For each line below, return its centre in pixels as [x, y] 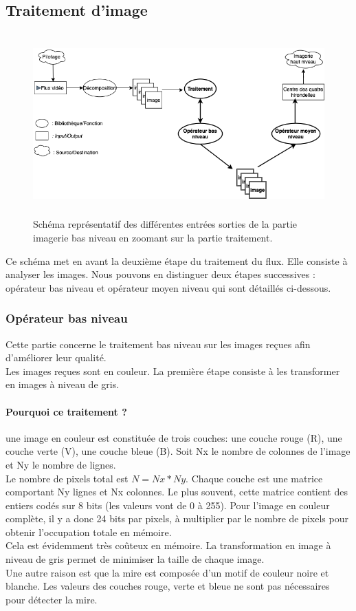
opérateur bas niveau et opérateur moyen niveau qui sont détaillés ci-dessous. [168, 287]
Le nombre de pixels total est [67, 478]
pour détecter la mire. [52, 599]
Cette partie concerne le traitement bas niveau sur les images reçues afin [158, 344]
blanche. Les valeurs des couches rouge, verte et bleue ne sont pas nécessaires [168, 586]
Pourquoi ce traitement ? [66, 411]
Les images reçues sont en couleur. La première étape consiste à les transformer [173, 371]
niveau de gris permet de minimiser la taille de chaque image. [135, 559]
